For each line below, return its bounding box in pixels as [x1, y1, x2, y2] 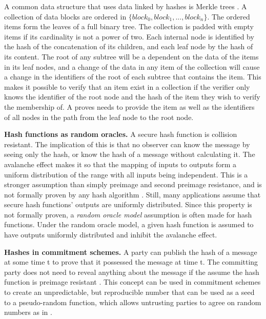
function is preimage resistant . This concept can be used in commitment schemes [4, 276, 261, 287]
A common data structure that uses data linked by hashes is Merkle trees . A [4, 1, 247, 11]
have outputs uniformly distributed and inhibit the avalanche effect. [4, 229, 217, 240]
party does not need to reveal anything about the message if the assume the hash [4, 266, 259, 277]
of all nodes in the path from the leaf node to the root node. [4, 111, 194, 122]
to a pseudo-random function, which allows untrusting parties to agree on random [4, 296, 261, 307]
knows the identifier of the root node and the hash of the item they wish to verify [4, 91, 260, 102]
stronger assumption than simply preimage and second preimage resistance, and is [4, 179, 262, 190]
